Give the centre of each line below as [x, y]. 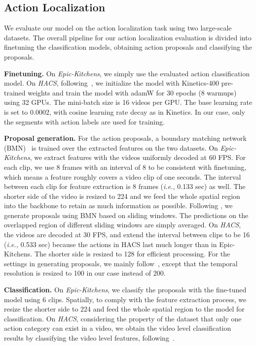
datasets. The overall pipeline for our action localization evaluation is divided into [128, 37]
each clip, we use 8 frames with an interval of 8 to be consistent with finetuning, [125, 167]
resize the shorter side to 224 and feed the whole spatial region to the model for [124, 309]
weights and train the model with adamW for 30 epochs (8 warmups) [132, 92]
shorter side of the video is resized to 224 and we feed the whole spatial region [122, 196]
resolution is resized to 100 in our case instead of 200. [85, 273]
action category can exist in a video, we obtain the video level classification [118, 328]
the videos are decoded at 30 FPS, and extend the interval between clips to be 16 [127, 235]
